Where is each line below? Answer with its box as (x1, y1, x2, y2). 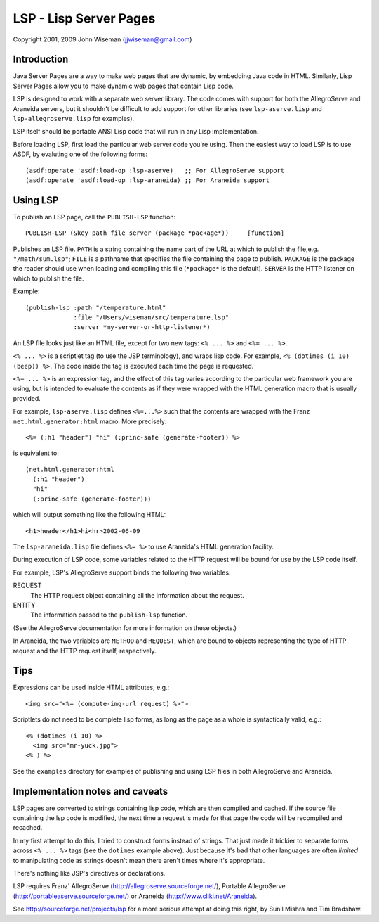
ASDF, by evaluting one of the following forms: (13, 150, 147, 158)
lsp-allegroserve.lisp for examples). (13, 115, 135, 123)
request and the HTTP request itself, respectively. (13, 646, 157, 655)
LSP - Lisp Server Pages (13, 11, 156, 26)
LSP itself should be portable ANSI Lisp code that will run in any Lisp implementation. (13, 127, 259, 136)
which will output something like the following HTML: (13, 511, 166, 519)
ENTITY (13, 601, 36, 609)
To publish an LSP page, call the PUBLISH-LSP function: (13, 212, 175, 221)
